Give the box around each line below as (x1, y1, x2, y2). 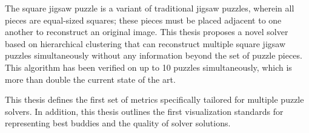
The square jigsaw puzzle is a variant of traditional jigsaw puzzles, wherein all (5, 2, 294, 14)
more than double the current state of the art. (5, 73, 176, 85)
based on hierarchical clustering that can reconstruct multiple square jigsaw (5, 37, 286, 50)
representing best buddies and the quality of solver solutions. (5, 117, 231, 129)
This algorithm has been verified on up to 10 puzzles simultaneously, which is (5, 60, 292, 73)
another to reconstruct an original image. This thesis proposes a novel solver (5, 25, 288, 38)
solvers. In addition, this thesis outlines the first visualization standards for (5, 105, 284, 117)
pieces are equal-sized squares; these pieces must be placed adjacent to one (5, 13, 282, 26)
